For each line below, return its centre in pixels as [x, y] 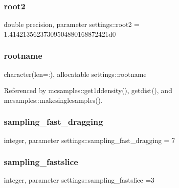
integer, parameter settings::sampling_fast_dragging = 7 [89, 140]
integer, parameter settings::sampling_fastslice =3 [79, 180]
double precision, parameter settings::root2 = [72, 24]
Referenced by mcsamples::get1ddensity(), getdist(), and [88, 90]
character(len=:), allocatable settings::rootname [75, 74]
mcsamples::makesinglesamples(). [53, 100]
